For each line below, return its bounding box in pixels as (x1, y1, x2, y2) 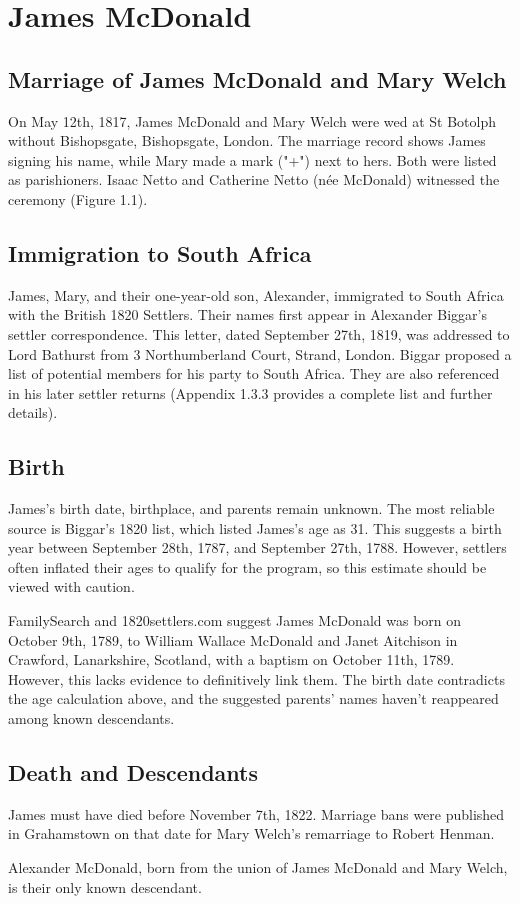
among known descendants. (8, 708, 175, 729)
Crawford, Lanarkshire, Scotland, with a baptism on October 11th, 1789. (8, 649, 455, 670)
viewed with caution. (8, 576, 135, 597)
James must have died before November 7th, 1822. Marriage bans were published (8, 803, 505, 824)
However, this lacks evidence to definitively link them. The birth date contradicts (8, 668, 505, 689)
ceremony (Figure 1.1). (8, 188, 148, 209)
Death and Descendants (8, 757, 258, 788)
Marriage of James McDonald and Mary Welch (8, 63, 507, 94)
